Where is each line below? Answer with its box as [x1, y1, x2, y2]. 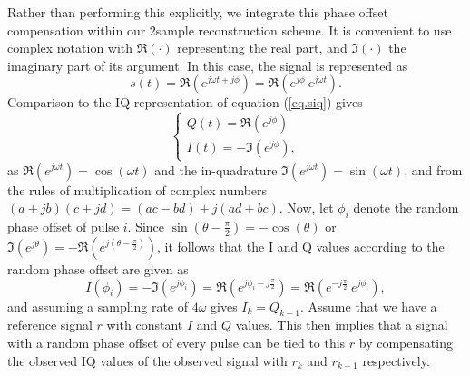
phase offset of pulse [7, 216, 120, 235]
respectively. [362, 351, 430, 370]
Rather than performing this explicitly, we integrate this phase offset [7, 3, 388, 21]
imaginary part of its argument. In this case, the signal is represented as [7, 55, 408, 74]
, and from [404, 160, 463, 179]
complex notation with [7, 38, 133, 57]
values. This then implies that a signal [235, 315, 448, 334]
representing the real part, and [177, 38, 348, 57]
